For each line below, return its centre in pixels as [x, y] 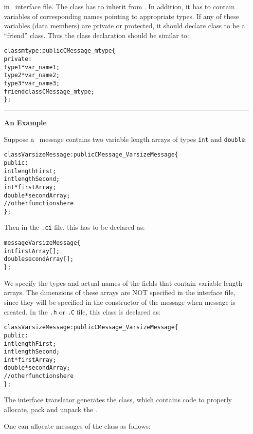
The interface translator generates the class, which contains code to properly [118, 400]
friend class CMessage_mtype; [49, 91]
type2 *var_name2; [32, 75]
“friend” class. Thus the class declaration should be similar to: [97, 35]
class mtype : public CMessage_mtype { [60, 51]
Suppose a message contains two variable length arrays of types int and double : [126, 139]
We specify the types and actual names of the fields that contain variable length [123, 283]
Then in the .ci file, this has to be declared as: [74, 227]
